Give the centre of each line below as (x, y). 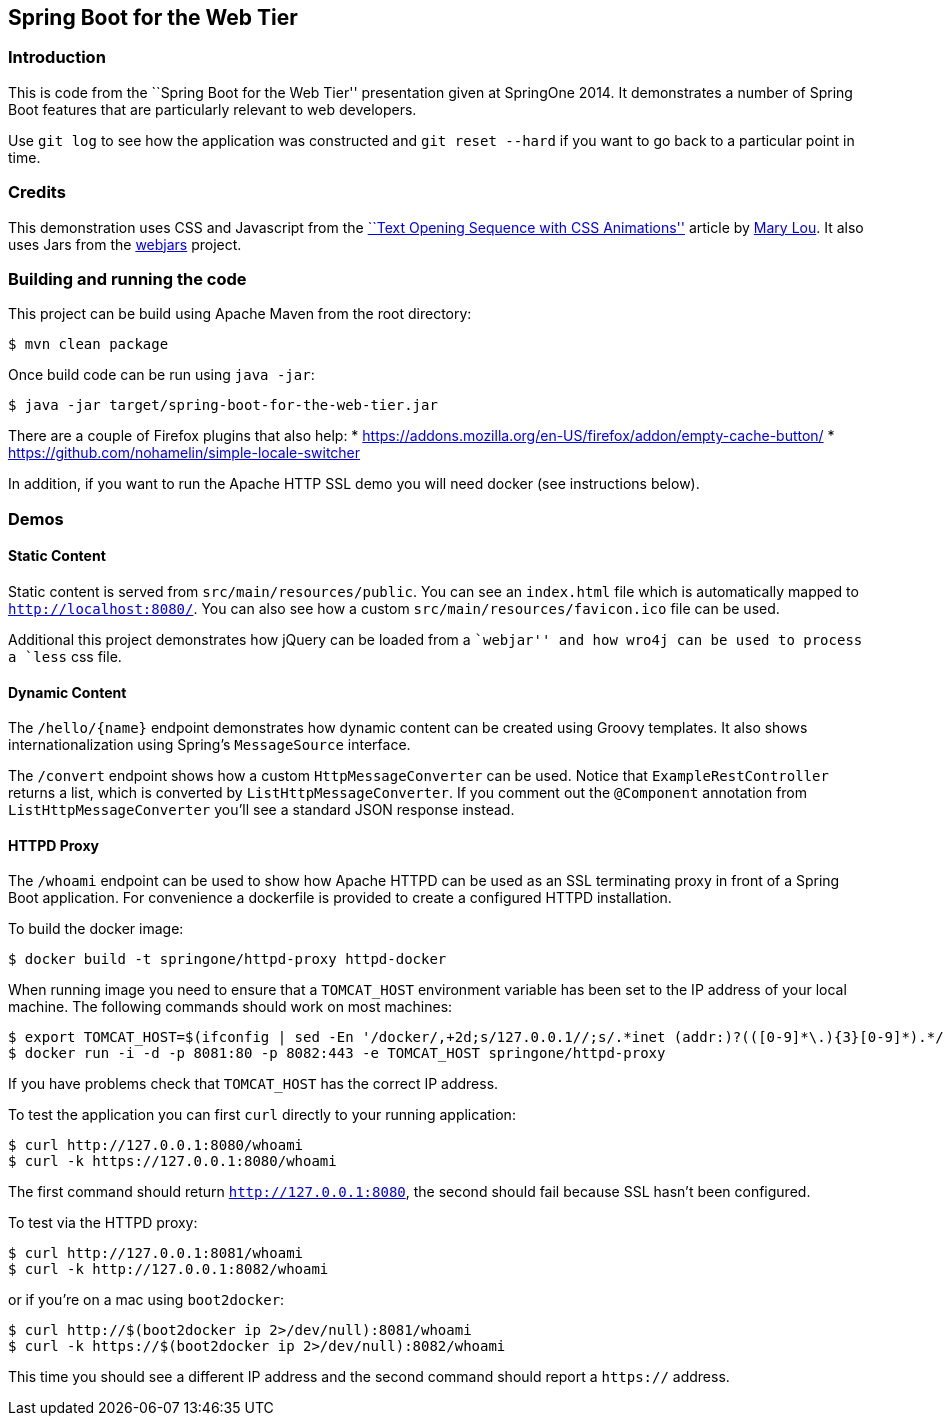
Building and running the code (127, 278)
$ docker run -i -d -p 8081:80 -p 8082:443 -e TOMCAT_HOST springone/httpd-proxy (337, 1053)
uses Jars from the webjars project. (125, 244)
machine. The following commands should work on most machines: (230, 1007)
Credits (37, 192)
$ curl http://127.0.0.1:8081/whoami (156, 1253)
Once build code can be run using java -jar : (161, 375)
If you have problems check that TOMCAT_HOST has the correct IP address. (253, 1084)
